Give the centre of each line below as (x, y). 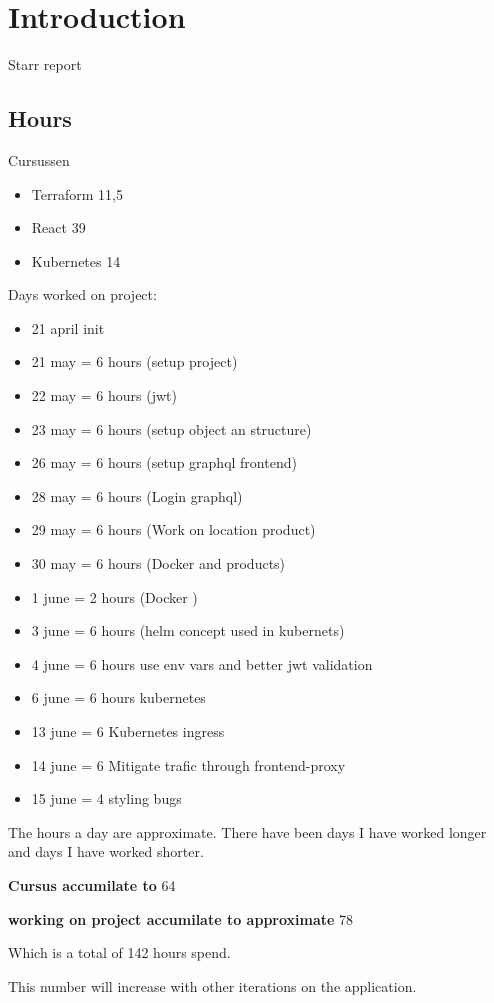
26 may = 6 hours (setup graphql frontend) (164, 462)
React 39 (58, 227)
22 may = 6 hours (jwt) (104, 395)
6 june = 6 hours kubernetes (118, 697)
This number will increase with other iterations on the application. (212, 985)
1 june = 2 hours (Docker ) (114, 596)
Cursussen (39, 159)
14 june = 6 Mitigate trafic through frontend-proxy (188, 764)
